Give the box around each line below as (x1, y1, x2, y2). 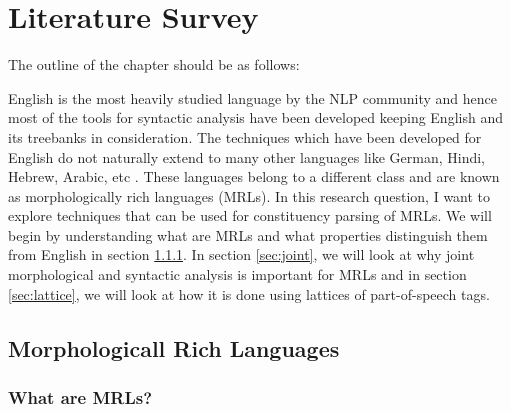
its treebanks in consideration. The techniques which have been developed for (8, 126, 482, 147)
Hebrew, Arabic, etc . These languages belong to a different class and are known (8, 166, 500, 187)
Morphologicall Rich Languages (8, 332, 340, 363)
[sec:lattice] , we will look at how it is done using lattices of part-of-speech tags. (8, 283, 490, 304)
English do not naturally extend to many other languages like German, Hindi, (8, 146, 486, 167)
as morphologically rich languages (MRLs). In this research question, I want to (8, 185, 491, 206)
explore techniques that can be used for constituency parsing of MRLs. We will (8, 205, 492, 226)
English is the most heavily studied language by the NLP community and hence (8, 87, 497, 108)
